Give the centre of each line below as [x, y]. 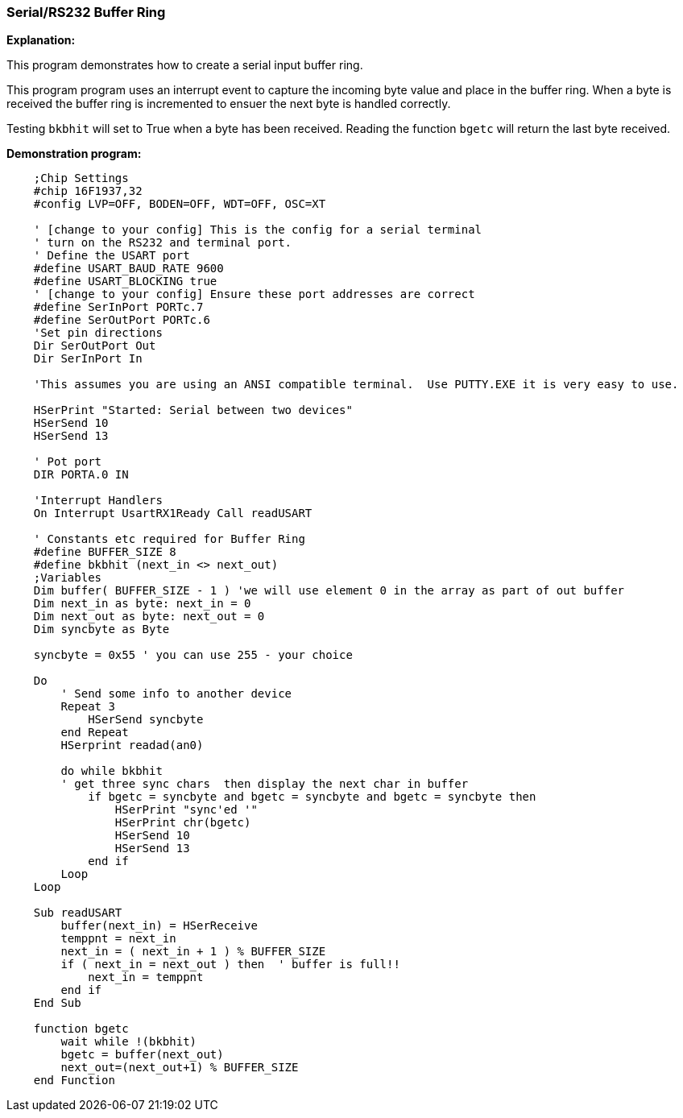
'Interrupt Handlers [98, 501]
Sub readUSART [78, 913]
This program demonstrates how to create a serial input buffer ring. [185, 65]
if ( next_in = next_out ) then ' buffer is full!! [230, 965]
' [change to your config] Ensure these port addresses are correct [254, 294]
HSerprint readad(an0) [132, 745]
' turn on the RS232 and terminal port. [163, 243]
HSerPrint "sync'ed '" [186, 810]
